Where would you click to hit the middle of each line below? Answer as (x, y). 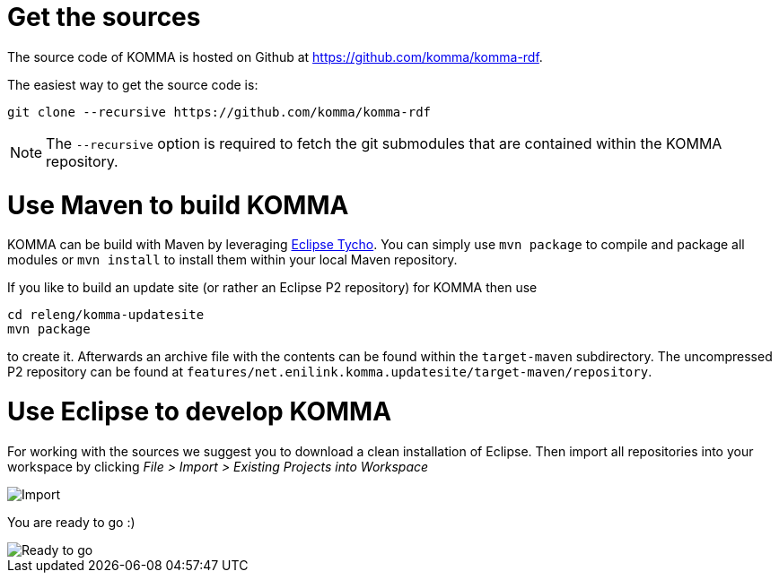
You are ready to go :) (71, 522)
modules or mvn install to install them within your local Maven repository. (232, 260)
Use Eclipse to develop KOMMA (200, 411)
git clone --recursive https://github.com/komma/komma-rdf (219, 112)
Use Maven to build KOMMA (178, 205)
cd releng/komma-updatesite (106, 315)
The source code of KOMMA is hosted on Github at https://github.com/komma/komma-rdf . (275, 56)
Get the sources (104, 17)
